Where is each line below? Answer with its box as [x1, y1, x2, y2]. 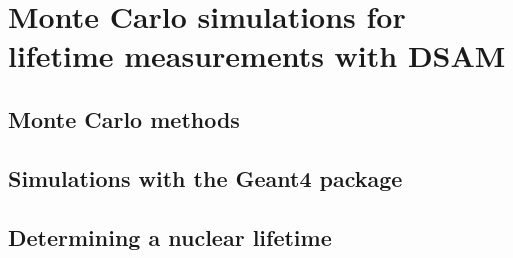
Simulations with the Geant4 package [8, 162, 403, 193]
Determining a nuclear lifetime [8, 221, 332, 252]
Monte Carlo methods [8, 103, 240, 134]
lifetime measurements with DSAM [8, 35, 506, 76]
